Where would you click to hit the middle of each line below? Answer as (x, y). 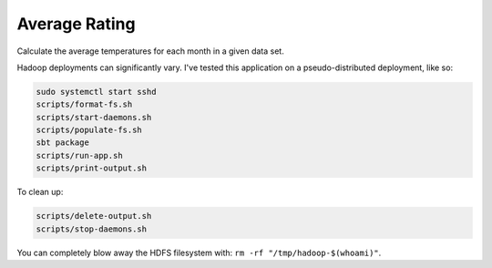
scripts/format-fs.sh (84, 104)
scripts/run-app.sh (79, 155)
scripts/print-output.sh (92, 168)
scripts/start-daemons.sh (94, 117)
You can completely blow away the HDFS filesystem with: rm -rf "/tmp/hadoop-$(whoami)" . (199, 253)
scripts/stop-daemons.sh (92, 229)
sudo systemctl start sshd (96, 92)
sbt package (63, 143)
